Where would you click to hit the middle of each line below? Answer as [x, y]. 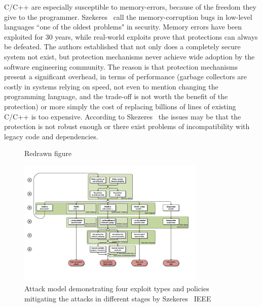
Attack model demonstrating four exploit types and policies [117, 288]
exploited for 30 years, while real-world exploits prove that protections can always [131, 36]
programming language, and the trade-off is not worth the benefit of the [116, 96]
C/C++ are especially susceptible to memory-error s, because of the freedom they [130, 7]
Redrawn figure [48, 153]
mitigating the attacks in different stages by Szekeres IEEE [118, 298]
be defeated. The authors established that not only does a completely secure [122, 47]
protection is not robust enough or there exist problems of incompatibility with [127, 126]
